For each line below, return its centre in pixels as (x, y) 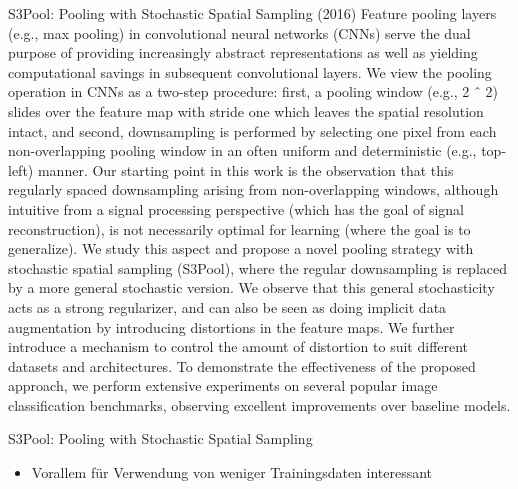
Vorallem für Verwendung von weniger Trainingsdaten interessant (232, 472)
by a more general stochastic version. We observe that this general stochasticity (251, 287)
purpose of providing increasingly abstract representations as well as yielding (243, 52)
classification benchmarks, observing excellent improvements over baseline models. (259, 404)
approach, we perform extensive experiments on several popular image (223, 385)
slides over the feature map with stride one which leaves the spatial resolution (246, 110)
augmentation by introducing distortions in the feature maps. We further (231, 326)
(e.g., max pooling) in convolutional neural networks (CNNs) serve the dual (239, 32)
